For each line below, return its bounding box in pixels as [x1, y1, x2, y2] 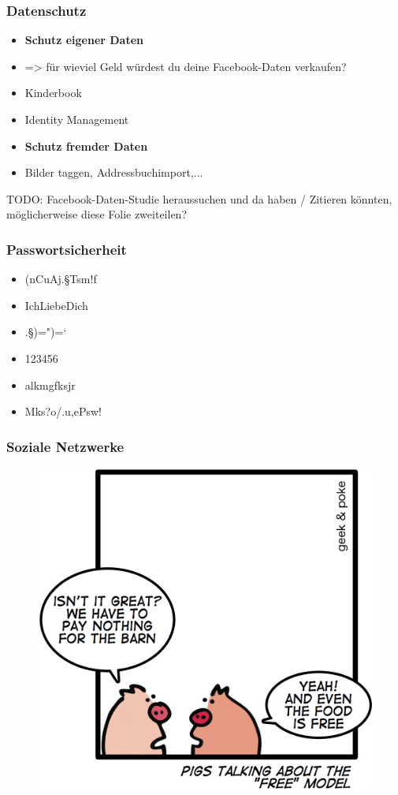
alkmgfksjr [24, 376, 76, 393]
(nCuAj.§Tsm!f [24, 271, 97, 287]
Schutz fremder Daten [24, 137, 148, 154]
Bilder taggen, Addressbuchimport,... [24, 164, 203, 181]
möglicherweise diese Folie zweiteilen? [6, 206, 187, 222]
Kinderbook [24, 84, 82, 101]
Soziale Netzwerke [6, 436, 125, 456]
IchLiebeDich [24, 297, 88, 313]
